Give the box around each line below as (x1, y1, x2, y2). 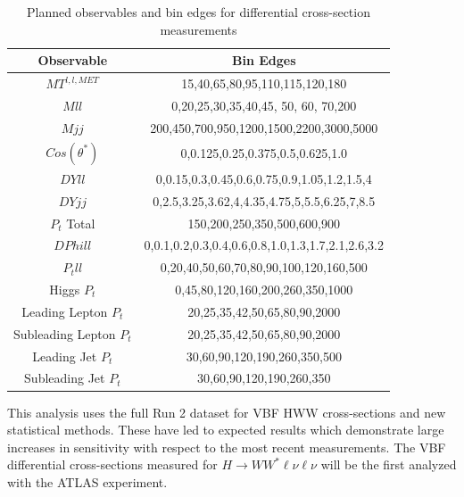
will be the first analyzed (320, 455, 457, 474)
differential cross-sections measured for (7, 455, 218, 474)
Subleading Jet (24, 369, 105, 387)
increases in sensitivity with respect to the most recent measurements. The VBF (7, 437, 446, 456)
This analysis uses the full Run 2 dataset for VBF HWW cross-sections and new (7, 402, 446, 421)
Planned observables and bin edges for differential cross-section (26, 3, 370, 21)
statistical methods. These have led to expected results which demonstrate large (7, 420, 444, 439)
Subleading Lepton (13, 324, 116, 343)
